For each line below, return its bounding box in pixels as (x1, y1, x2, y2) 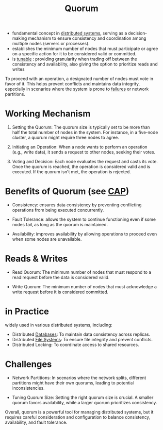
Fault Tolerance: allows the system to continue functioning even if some (12, 216, 156, 222)
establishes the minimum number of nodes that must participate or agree (12, 46, 159, 51)
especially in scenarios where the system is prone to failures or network (5, 86, 149, 92)
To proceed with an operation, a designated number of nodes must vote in (5, 76, 154, 82)
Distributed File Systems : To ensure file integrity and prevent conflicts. (12, 336, 153, 342)
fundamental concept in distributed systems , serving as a (12, 30, 127, 36)
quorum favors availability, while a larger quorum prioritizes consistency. (12, 399, 157, 405)
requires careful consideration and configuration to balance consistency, (5, 414, 150, 420)
